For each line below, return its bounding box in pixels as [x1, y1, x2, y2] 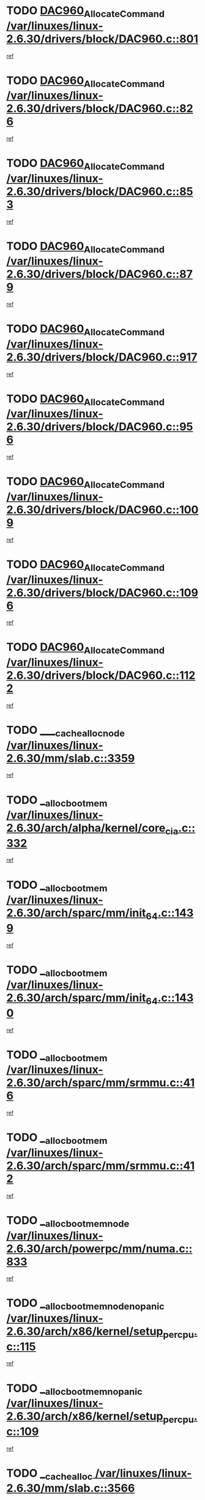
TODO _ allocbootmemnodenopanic [6, 1296, 165, 1313]
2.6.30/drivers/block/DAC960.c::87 [6, 267, 193, 282]
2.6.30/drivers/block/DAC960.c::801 [6, 32, 199, 46]
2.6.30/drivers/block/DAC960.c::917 [6, 350, 198, 364]
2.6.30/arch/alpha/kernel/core [6, 821, 166, 835]
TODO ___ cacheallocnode [6, 723, 125, 739]
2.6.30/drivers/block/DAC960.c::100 [6, 502, 199, 517]
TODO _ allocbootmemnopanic [6, 1381, 143, 1397]
